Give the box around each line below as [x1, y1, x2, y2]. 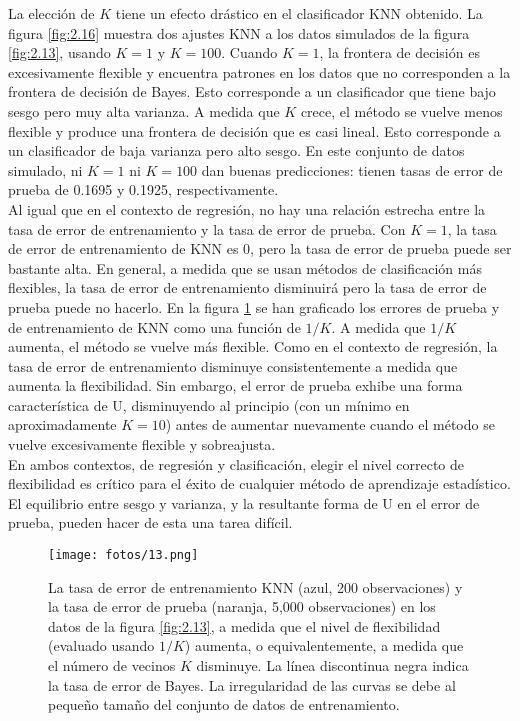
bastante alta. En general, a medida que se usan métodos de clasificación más [8, 257, 482, 278]
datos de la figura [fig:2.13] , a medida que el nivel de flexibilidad [48, 615, 441, 636]
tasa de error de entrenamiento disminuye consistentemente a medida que [8, 355, 458, 376]
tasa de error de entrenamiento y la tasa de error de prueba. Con [8, 218, 406, 239]
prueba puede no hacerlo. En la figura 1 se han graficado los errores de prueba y [8, 296, 500, 317]
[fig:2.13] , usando [8, 42, 111, 63]
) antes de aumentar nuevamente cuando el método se [165, 414, 495, 435]
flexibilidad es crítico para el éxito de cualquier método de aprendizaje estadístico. [8, 473, 511, 494]
